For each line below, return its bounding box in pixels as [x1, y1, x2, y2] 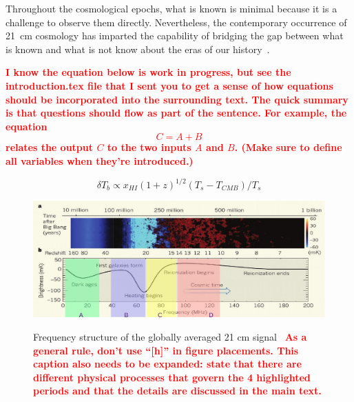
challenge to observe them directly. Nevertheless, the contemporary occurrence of [6, 14, 347, 29]
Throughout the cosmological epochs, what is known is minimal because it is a [6, 1, 337, 15]
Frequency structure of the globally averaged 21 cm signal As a [33, 329, 307, 343]
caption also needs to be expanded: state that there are [33, 356, 302, 371]
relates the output [6, 140, 94, 154]
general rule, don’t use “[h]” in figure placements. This [33, 343, 299, 357]
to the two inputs [107, 140, 191, 154]
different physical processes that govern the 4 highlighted [33, 370, 311, 384]
